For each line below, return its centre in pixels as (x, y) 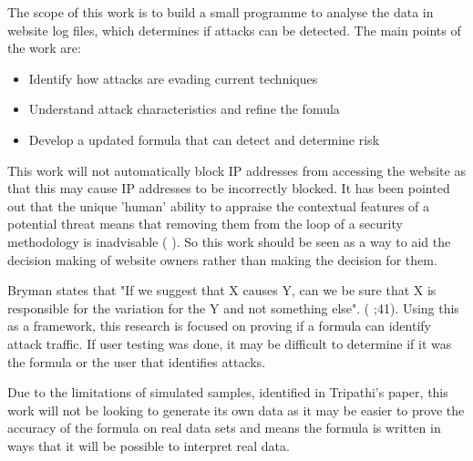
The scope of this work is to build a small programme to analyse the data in (221, 12)
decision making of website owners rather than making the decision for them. (222, 259)
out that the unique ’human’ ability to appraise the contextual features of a (219, 205)
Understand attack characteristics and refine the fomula (184, 109)
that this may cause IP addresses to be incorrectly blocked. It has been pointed (229, 188)
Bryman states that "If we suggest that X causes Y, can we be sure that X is (222, 290)
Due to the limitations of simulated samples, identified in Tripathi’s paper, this (228, 392)
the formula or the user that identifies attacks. (137, 361)
